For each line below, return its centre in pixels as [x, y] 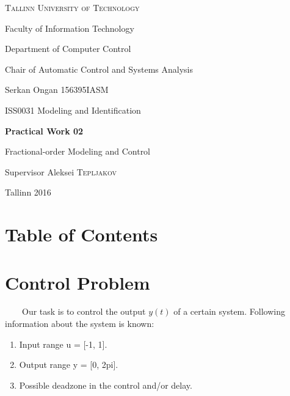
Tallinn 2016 [28, 192]
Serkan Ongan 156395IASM [57, 90]
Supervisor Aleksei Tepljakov [61, 171]
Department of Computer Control [68, 49]
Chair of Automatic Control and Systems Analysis [99, 69]
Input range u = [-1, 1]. [63, 344]
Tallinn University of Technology [72, 7]
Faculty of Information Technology [70, 28]
